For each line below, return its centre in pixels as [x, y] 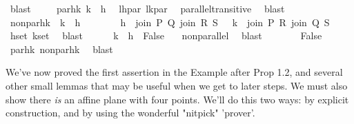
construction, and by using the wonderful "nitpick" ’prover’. [130, 113]
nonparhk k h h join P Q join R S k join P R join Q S [170, 22]
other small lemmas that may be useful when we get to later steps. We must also [177, 85]
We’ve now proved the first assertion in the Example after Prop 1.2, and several [174, 72]
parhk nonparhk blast [61, 49]
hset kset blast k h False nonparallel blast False [166, 35]
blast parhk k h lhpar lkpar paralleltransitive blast [147, 8]
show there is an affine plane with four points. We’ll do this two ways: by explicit [177, 99]
